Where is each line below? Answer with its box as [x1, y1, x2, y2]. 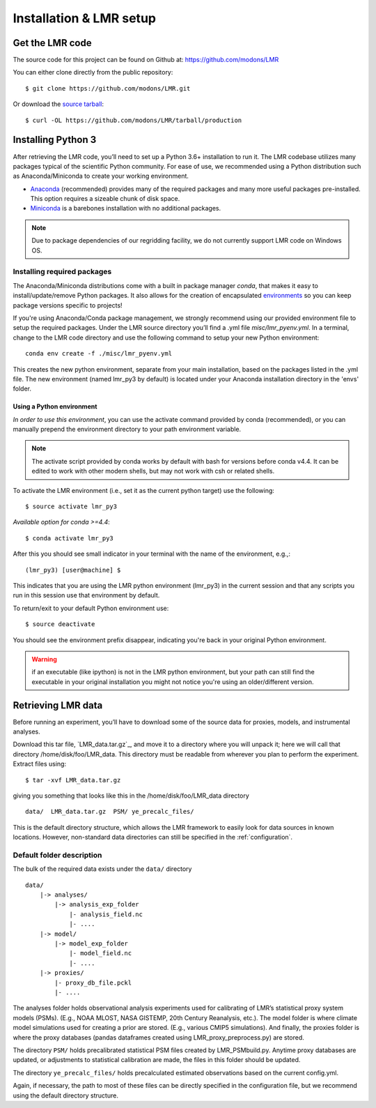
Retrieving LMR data [13, 699, 103, 711]
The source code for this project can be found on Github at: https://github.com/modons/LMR [13, 56, 279, 64]
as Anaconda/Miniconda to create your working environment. [13, 172, 189, 181]
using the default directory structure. [13, 1091, 118, 1100]
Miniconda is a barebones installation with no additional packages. [30, 204, 221, 213]
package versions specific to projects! [13, 301, 123, 310]
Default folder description [13, 850, 102, 860]
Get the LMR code [13, 37, 92, 49]
